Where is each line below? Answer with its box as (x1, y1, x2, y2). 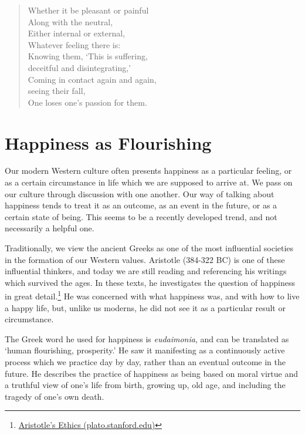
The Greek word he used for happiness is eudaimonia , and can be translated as (5, 332, 289, 345)
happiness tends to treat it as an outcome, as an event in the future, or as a (5, 199, 277, 211)
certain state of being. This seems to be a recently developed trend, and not (5, 210, 277, 222)
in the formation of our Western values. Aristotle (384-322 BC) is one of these (5, 253, 285, 265)
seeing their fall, (28, 85, 86, 97)
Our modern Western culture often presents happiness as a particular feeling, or (5, 164, 292, 177)
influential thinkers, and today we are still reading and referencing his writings (5, 265, 287, 277)
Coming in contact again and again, (28, 73, 157, 85)
